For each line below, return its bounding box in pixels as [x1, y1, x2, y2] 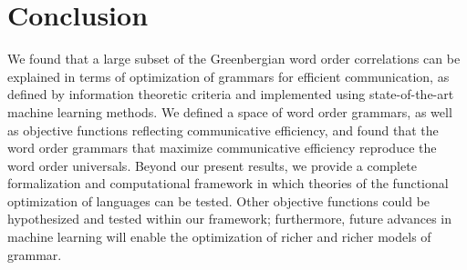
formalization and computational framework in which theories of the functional [7, 174, 449, 193]
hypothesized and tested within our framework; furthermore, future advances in [7, 209, 452, 228]
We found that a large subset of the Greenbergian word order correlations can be [7, 49, 461, 68]
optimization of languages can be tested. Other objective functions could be [7, 191, 431, 210]
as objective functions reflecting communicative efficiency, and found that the [7, 120, 439, 139]
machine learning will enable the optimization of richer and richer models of [7, 227, 431, 246]
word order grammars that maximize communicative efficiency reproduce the [7, 138, 437, 157]
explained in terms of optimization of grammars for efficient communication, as [7, 66, 450, 85]
